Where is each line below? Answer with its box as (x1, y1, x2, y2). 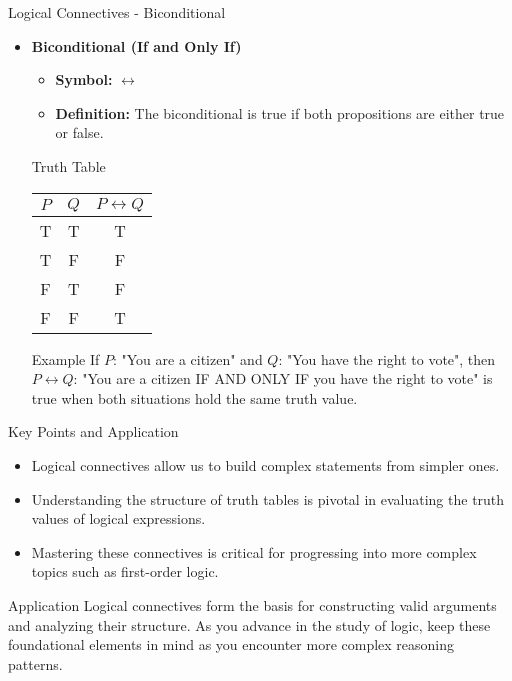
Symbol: (55, 69, 113, 90)
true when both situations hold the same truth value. (31, 387, 358, 408)
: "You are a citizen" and (112, 348, 263, 369)
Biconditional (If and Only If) (31, 35, 242, 56)
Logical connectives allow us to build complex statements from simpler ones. (31, 454, 500, 475)
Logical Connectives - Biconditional (8, 2, 226, 22)
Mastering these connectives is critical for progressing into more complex (31, 541, 477, 562)
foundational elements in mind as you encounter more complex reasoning (8, 634, 455, 655)
